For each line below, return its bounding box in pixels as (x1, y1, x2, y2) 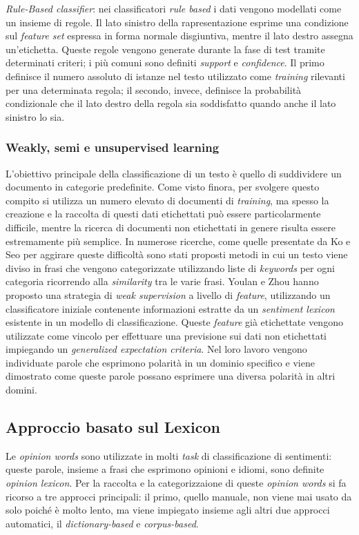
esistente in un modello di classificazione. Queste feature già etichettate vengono (6, 315, 343, 329)
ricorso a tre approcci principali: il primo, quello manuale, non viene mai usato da (6, 489, 352, 503)
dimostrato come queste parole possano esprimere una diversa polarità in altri (6, 369, 336, 383)
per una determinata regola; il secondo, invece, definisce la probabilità (6, 82, 302, 97)
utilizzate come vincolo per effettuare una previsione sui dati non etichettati (6, 328, 327, 342)
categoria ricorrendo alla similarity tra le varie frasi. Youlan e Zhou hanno (6, 274, 319, 289)
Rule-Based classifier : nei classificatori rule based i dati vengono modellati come (6, 1, 342, 15)
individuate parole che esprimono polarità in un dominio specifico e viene (6, 355, 315, 369)
